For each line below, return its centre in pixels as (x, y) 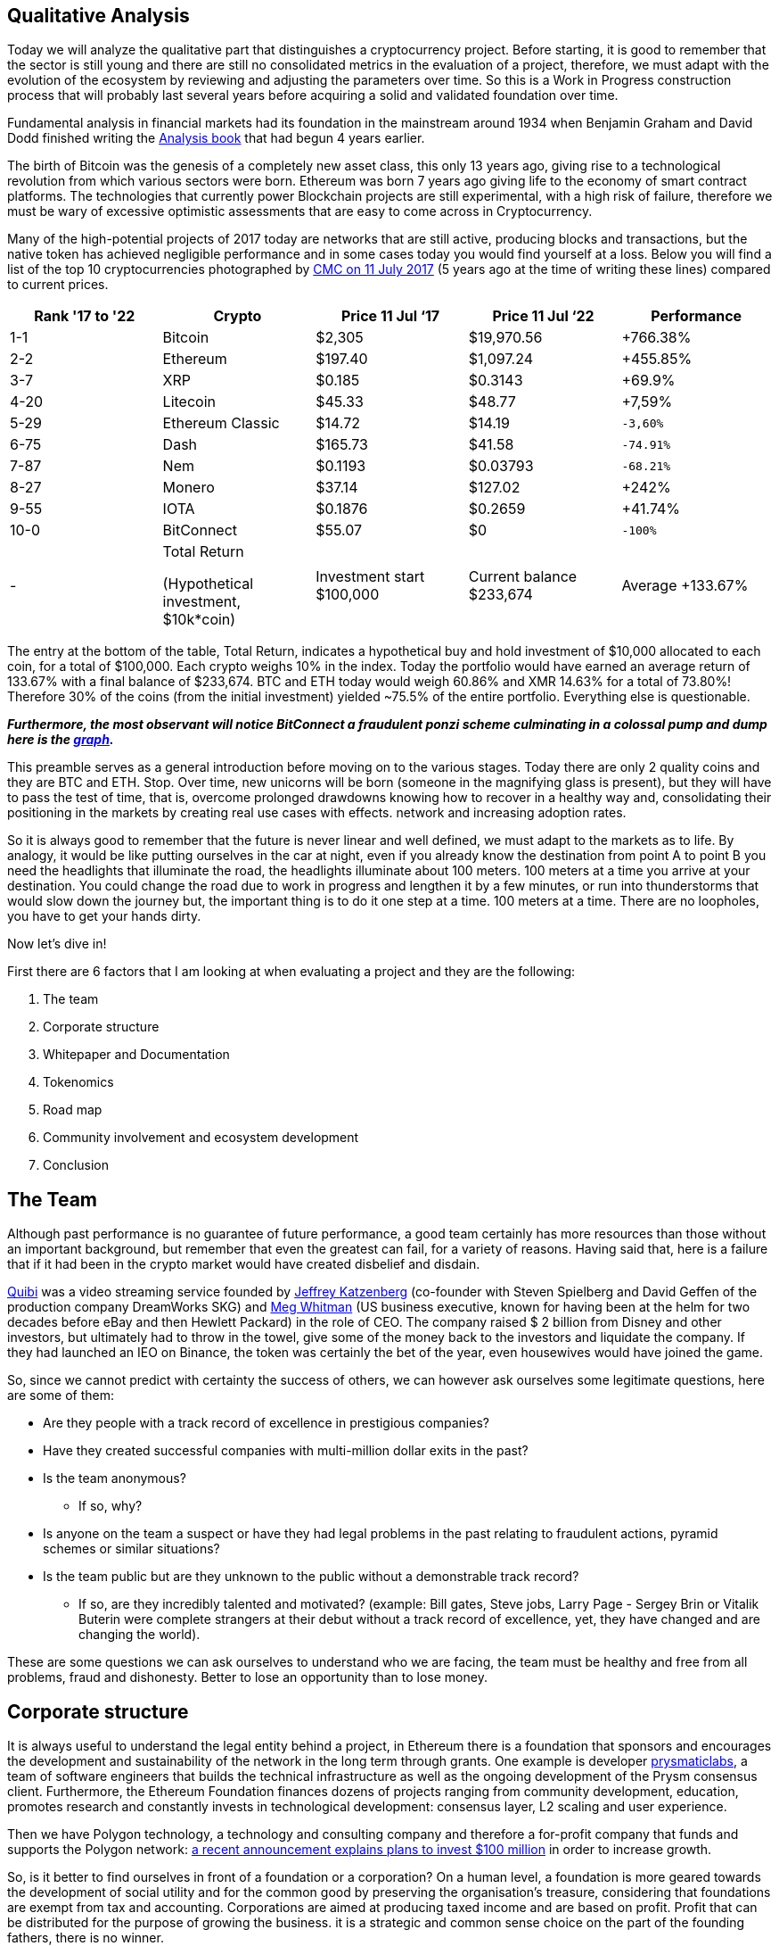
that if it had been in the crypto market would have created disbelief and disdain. (244, 1264)
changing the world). (139, 1635)
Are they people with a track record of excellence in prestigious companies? (266, 1423)
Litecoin (189, 402)
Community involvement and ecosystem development (201, 1138)
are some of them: (61, 1395)
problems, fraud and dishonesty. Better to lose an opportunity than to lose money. (247, 1677)
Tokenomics (78, 1082)
